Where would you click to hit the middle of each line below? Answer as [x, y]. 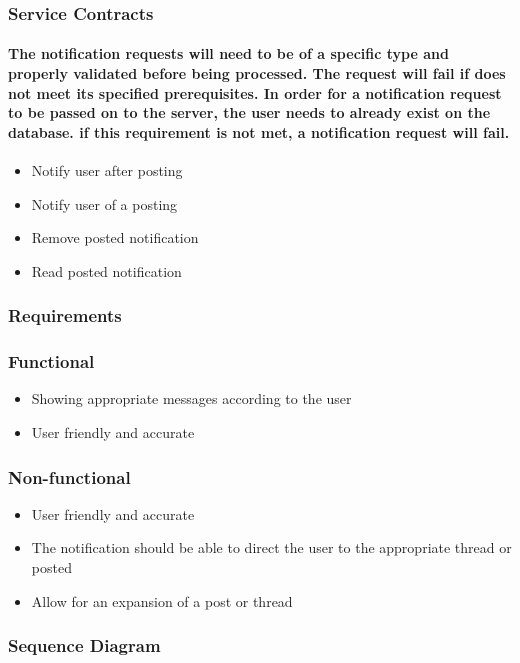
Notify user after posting [107, 170]
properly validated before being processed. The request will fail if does [257, 73]
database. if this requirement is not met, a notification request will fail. [259, 131]
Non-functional [69, 476]
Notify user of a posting [104, 203]
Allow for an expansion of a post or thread [162, 600]
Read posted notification [106, 270]
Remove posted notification [115, 237]
